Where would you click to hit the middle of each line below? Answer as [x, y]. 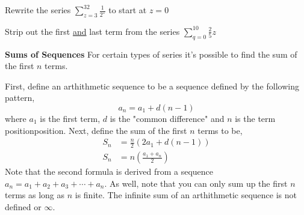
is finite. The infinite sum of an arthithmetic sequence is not [186, 195]
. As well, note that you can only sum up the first [196, 183]
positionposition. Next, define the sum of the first [96, 130]
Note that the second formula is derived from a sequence [109, 171]
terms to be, [220, 130]
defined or [23, 206]
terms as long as [35, 195]
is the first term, [70, 118]
